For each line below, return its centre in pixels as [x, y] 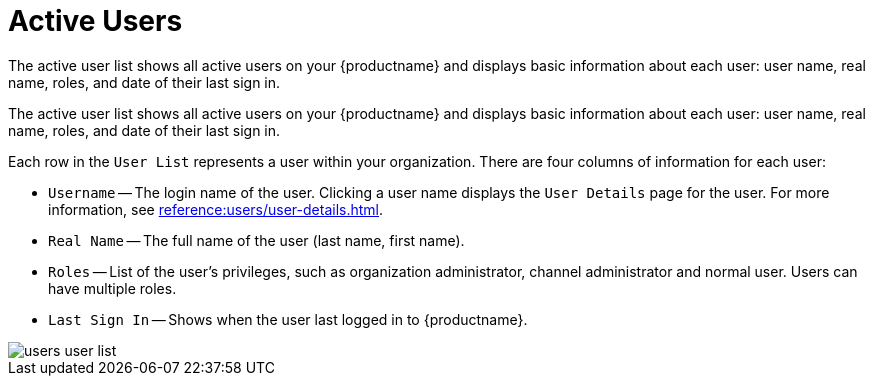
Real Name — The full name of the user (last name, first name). [256, 240]
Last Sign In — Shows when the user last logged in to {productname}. [288, 319]
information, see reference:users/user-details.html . [216, 209]
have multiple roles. [112, 288]
